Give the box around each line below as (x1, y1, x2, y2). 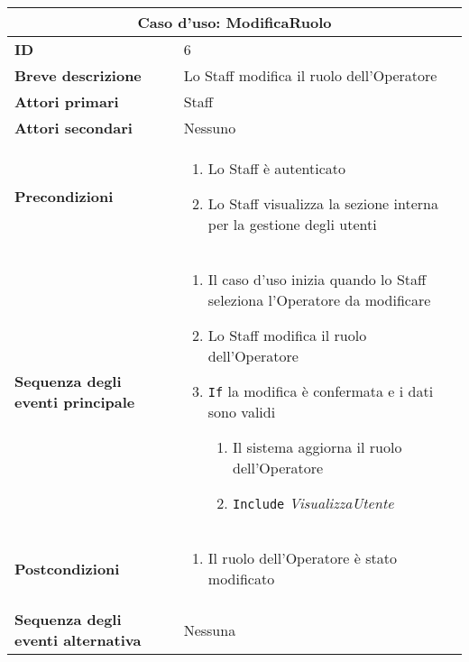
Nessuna (183, 619, 236, 640)
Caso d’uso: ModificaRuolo (137, 12, 332, 32)
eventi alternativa (14, 630, 142, 650)
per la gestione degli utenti (207, 214, 377, 234)
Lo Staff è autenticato (207, 158, 346, 179)
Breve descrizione (14, 65, 142, 86)
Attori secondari (14, 117, 133, 138)
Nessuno (183, 117, 236, 138)
